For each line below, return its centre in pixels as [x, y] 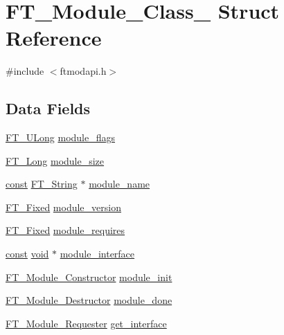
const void [27, 254]
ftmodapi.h [83, 71]
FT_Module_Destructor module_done [89, 300]
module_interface [97, 254]
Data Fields [48, 108]
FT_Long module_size [55, 160]
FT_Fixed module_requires [65, 230]
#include [25, 71]
